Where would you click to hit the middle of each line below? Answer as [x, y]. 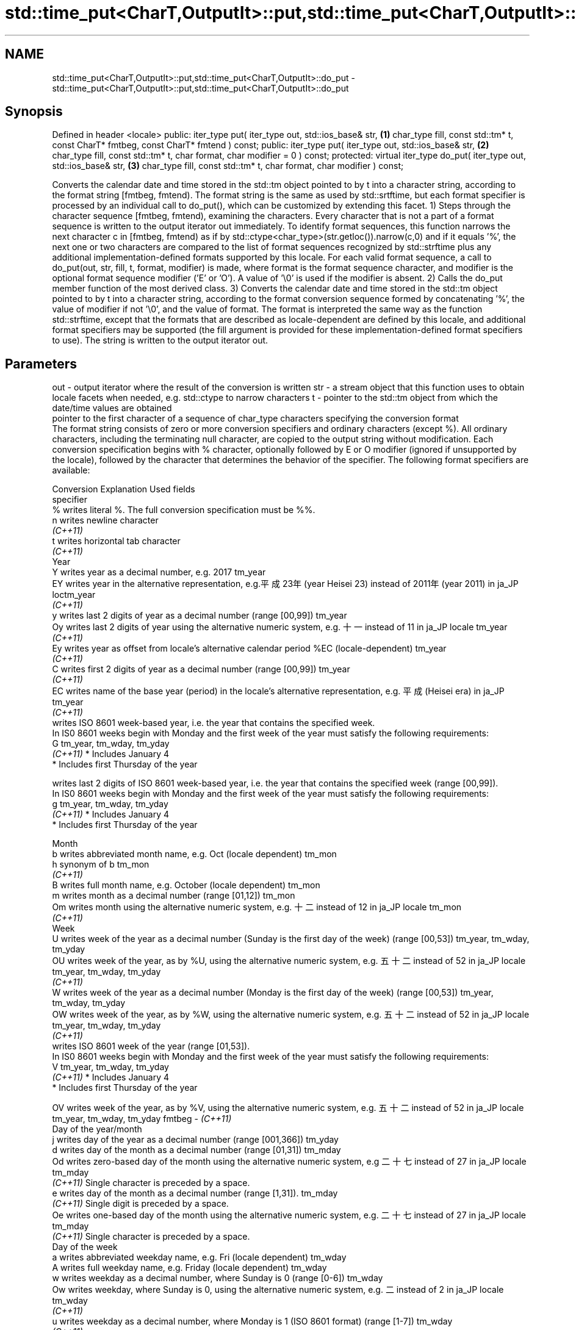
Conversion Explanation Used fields [124, 489]
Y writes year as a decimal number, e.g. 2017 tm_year [159, 572]
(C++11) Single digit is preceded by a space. [140, 1204]
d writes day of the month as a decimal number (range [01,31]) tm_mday [196, 1150]
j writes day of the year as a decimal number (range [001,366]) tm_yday [195, 1140]
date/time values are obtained [112, 408]
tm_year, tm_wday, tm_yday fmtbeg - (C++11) [142, 1119]
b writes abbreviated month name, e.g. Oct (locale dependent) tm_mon [194, 854]
